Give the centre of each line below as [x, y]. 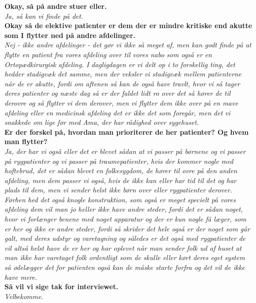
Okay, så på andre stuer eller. [56, 6]
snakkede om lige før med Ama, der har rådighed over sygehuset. [102, 122]
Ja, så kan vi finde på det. [44, 16]
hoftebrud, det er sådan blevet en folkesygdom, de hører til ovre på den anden [121, 170]
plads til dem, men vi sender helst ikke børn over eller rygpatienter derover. [118, 190]
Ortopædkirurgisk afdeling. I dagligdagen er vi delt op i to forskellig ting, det [120, 64]
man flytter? [26, 141]
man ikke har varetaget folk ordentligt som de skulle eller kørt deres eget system [125, 257]
